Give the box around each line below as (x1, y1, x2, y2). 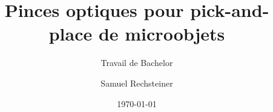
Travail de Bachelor (100, 56, 173, 69)
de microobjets (98, 21, 225, 46)
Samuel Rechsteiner (100, 76, 173, 89)
